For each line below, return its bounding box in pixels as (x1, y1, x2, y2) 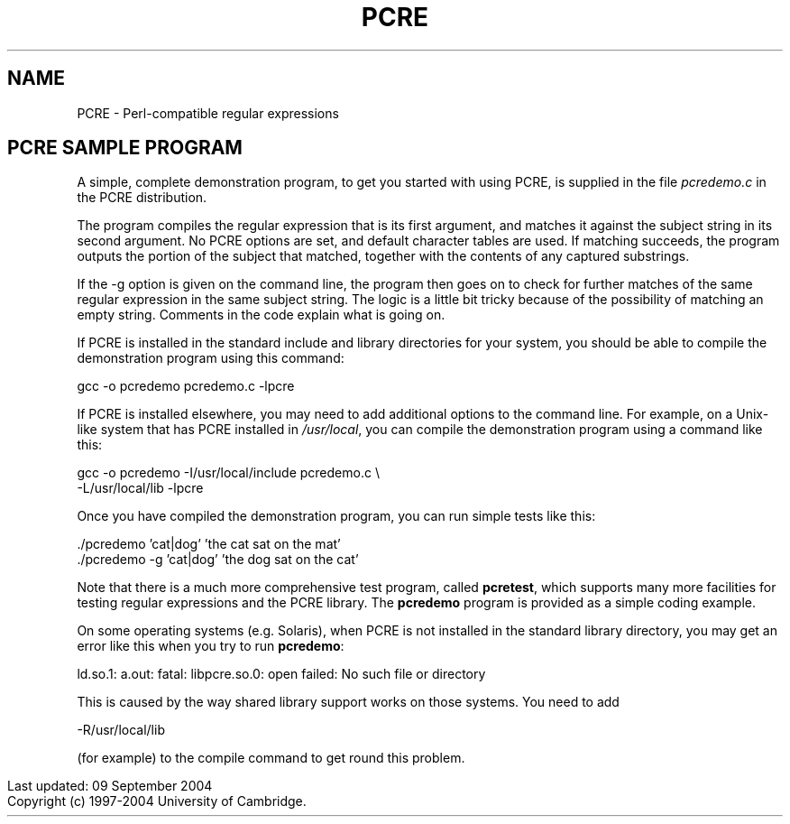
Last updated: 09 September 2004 (7, 778, 213, 794)
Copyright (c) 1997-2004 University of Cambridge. (7, 793, 307, 810)
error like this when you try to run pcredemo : (77, 638, 344, 654)
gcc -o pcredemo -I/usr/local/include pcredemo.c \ (77, 465, 380, 481)
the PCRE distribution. (77, 190, 207, 206)
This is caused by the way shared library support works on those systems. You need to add (77, 694, 620, 710)
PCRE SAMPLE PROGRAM (7, 136, 243, 160)
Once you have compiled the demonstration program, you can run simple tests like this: (77, 508, 596, 524)
